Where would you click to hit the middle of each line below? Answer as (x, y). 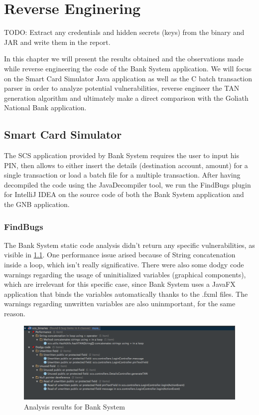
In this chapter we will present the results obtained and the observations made (124, 59)
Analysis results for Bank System (74, 406)
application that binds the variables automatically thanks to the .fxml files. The (126, 294)
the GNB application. (37, 204)
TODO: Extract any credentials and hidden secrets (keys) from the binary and (124, 32)
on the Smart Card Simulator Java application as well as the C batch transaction (128, 78)
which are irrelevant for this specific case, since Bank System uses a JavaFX (120, 284)
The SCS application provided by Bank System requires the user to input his (122, 155)
